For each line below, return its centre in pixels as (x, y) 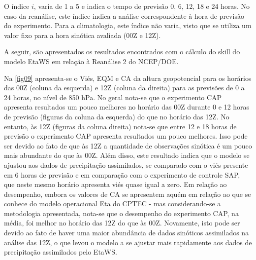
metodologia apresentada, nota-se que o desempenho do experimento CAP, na (121, 213)
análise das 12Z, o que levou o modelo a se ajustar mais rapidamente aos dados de (128, 242)
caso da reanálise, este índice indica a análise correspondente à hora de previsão (124, 16)
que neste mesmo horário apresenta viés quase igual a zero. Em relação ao (115, 184)
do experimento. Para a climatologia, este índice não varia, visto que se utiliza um (128, 25)
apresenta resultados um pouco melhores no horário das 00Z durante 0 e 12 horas (127, 107)
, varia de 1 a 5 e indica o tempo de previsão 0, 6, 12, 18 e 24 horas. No (142, 6)
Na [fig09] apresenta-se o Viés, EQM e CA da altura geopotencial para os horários (128, 78)
